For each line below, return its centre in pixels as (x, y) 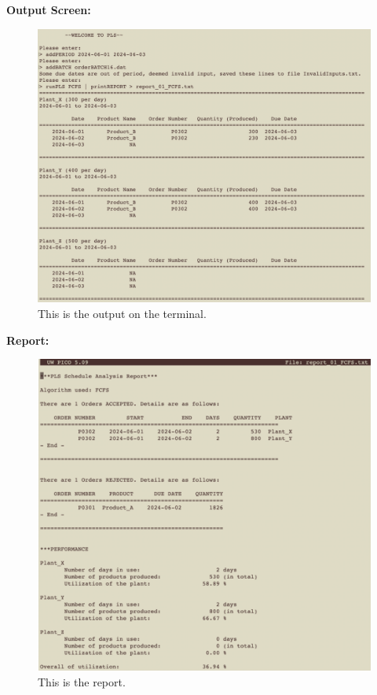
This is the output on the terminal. (122, 313)
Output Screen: (49, 9)
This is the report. (82, 682)
